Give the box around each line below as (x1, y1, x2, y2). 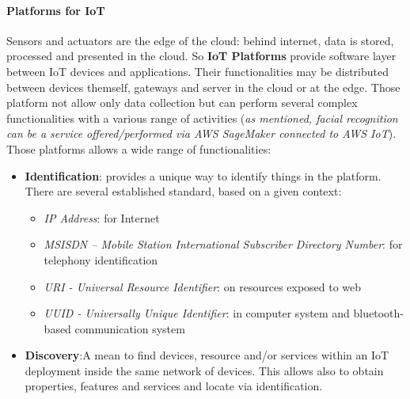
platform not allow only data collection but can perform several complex (6, 94, 358, 111)
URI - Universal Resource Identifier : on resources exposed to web (44, 278, 362, 294)
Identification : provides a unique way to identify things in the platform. (25, 167, 382, 184)
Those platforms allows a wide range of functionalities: (6, 140, 271, 157)
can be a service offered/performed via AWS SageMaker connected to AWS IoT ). (6, 125, 397, 142)
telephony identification (44, 251, 158, 268)
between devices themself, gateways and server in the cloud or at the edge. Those (6, 78, 401, 95)
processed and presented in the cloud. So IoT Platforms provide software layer (6, 47, 397, 64)
